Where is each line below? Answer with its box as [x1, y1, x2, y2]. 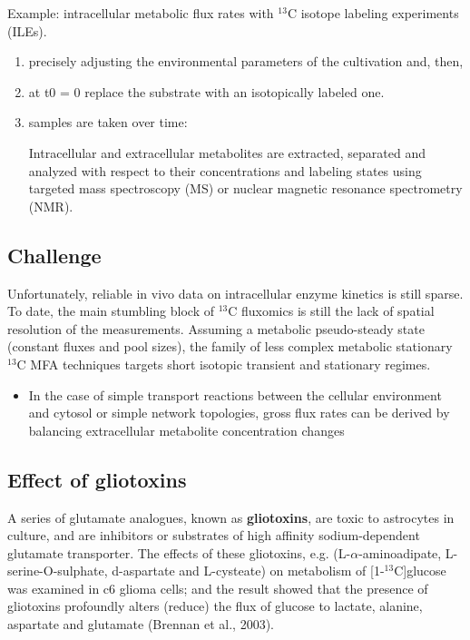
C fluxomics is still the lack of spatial [228, 301, 435, 320]
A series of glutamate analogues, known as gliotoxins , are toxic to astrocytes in [7, 507, 455, 527]
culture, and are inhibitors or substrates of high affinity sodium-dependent [7, 526, 420, 545]
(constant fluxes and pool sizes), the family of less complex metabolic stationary [7, 337, 453, 356]
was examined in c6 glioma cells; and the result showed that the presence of [7, 578, 428, 597]
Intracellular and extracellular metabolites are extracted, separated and [28, 143, 426, 162]
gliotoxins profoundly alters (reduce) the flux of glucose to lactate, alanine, [7, 596, 423, 615]
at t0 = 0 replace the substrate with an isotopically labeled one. [28, 82, 385, 101]
